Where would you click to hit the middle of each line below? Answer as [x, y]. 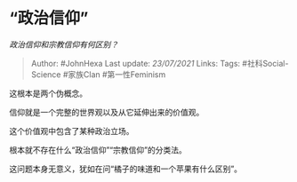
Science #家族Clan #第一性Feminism [98, 74]
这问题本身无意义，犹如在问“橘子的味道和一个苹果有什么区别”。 [126, 169]
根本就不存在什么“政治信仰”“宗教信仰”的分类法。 [98, 150]
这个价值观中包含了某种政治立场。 [72, 131]
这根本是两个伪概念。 [48, 93]
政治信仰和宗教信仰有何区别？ [64, 44]
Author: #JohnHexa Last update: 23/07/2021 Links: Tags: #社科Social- [160, 63]
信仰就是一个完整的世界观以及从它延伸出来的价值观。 [107, 112]
